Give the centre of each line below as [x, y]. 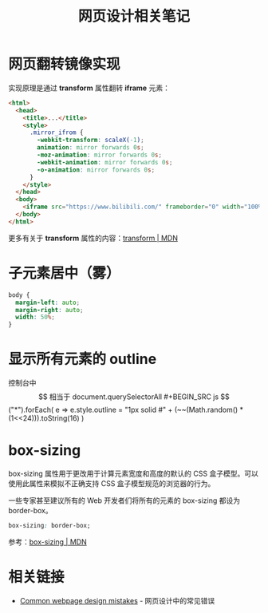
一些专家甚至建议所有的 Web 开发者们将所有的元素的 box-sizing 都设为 [124, 500]
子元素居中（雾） [65, 273]
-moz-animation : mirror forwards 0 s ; [99, 155]
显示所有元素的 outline [83, 359]
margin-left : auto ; [48, 303]
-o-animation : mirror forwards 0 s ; [96, 170]
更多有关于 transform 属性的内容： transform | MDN [93, 238]
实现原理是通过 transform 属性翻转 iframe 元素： [89, 88]
